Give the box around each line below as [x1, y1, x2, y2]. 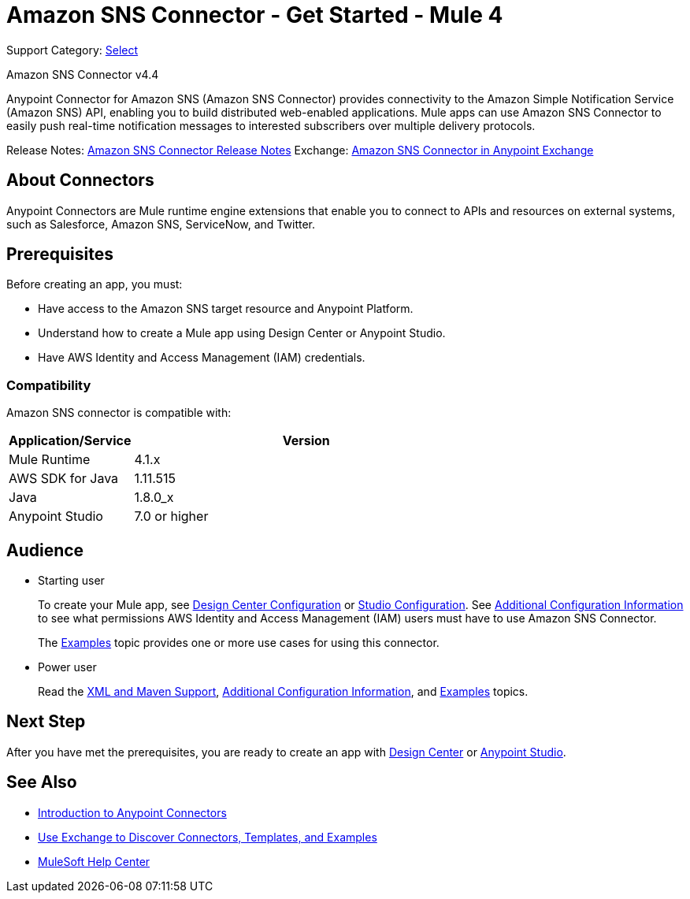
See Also [6, 772, 77, 793]
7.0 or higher [134, 508, 209, 525]
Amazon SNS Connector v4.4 [6, 67, 159, 81]
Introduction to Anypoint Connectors [38, 805, 227, 819]
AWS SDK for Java [9, 470, 119, 487]
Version [282, 433, 330, 449]
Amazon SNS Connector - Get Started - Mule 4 [6, 2, 503, 28]
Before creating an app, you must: [6, 277, 183, 292]
